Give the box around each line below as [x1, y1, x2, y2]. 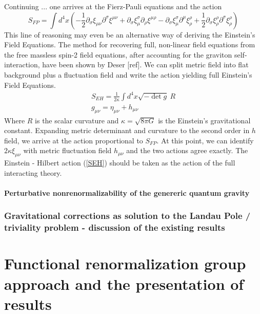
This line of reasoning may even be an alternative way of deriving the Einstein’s [4, 29, 255, 40]
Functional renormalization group [4, 253, 246, 274]
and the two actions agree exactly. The [126, 145, 248, 156]
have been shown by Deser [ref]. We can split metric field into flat [42, 59, 249, 70]
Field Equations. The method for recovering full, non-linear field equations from [4, 39, 255, 50]
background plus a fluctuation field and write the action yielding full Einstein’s [4, 69, 252, 80]
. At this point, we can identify [156, 135, 254, 145]
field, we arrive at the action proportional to [4, 135, 143, 145]
